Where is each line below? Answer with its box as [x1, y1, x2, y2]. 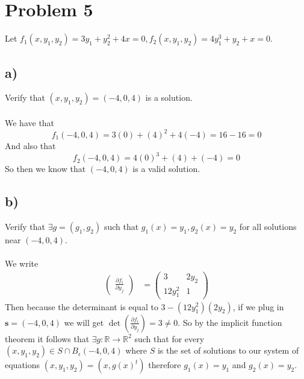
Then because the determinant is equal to [5, 300, 158, 313]
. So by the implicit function [178, 316, 282, 328]
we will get [64, 316, 104, 328]
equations [5, 358, 40, 371]
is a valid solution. [132, 162, 200, 175]
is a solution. [145, 91, 193, 104]
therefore [148, 358, 181, 371]
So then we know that [5, 162, 86, 175]
